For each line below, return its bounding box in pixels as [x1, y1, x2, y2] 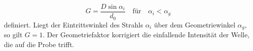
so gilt [4, 29, 23, 39]
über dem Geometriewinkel [154, 19, 236, 29]
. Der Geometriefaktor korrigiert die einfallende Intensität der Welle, [42, 29, 250, 39]
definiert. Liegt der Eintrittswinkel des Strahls [4, 19, 143, 29]
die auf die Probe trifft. [4, 39, 74, 49]
